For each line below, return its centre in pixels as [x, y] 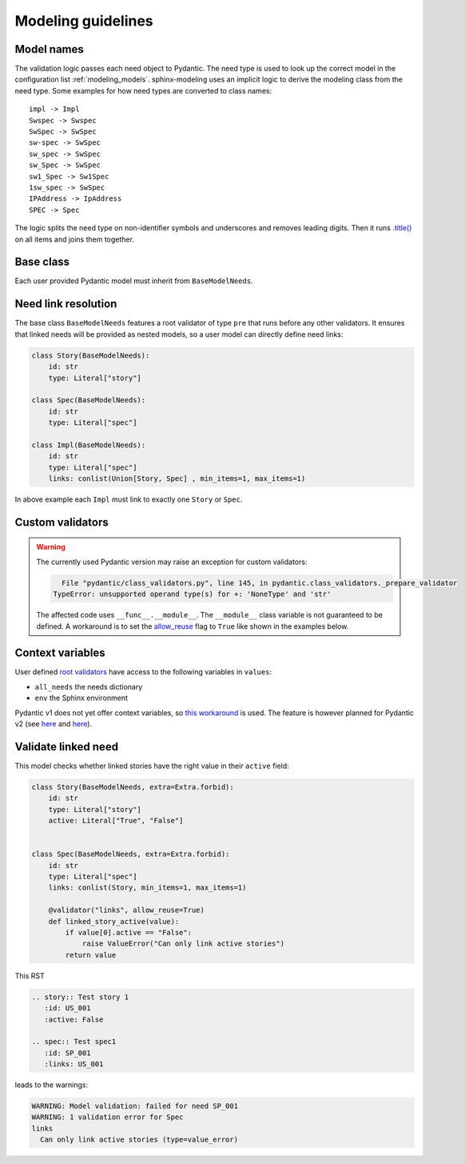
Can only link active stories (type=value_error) [139, 1140]
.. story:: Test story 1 [80, 997]
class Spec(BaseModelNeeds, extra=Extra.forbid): [131, 854]
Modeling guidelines [84, 21]
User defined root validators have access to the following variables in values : [143, 672]
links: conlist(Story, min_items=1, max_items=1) [147, 888]
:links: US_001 [74, 1064]
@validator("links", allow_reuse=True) [127, 910]
